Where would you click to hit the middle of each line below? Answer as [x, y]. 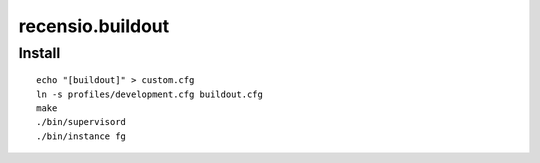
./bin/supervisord [81, 122]
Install [39, 53]
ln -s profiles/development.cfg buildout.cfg [150, 94]
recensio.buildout [94, 26]
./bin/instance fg [81, 136]
